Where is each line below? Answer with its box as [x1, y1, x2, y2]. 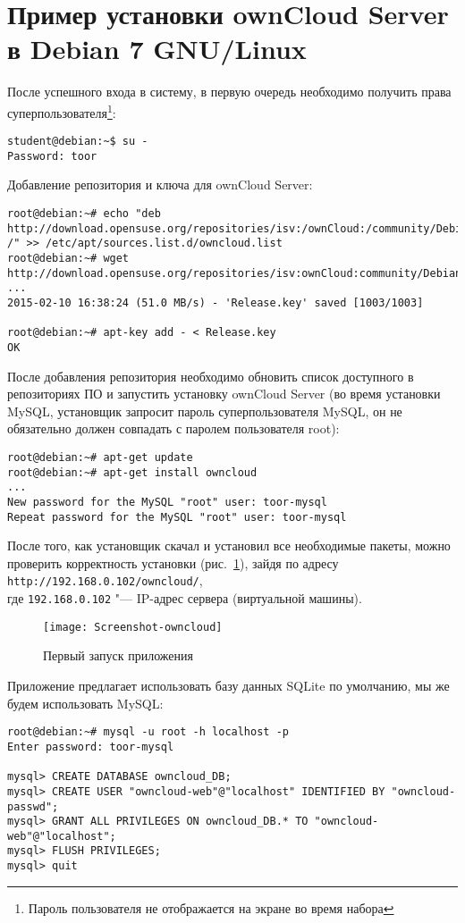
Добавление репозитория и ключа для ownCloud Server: [7, 175, 313, 194]
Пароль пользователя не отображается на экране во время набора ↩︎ [28, 898, 394, 917]
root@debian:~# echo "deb [7, 207, 161, 221]
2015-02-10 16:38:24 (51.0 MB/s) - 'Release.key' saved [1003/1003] [7, 297, 424, 309]
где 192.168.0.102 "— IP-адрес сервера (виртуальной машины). [7, 589, 362, 608]
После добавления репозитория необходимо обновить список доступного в [7, 366, 414, 385]
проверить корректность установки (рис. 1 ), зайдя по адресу [7, 553, 339, 572]
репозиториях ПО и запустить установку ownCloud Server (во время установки [7, 384, 441, 403]
